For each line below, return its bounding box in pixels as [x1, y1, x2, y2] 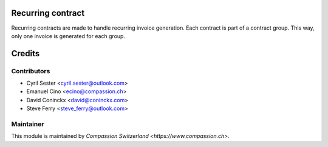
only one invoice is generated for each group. [11, 32, 126, 39]
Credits [11, 48, 40, 59]
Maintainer [11, 120, 44, 128]
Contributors [11, 67, 50, 75]
